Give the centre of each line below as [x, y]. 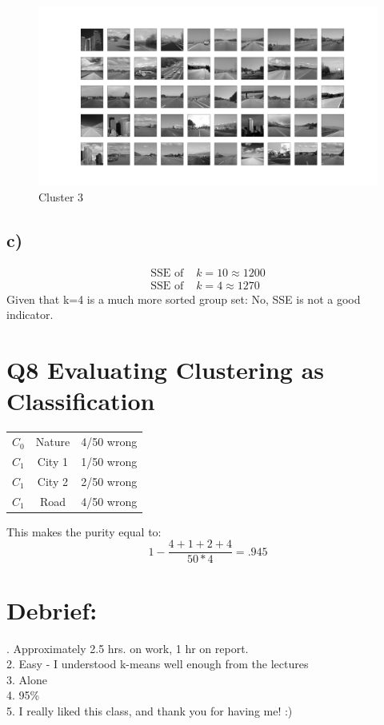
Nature [53, 442]
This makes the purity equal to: [84, 531]
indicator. [30, 315]
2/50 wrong [109, 481]
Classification [81, 401]
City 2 [52, 481]
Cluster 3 [61, 197]
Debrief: [52, 609]
